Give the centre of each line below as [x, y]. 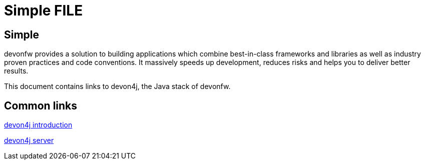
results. [16, 71]
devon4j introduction [38, 125]
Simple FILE [44, 10]
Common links [41, 105]
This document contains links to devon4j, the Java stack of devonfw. [117, 86]
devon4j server [29, 140]
